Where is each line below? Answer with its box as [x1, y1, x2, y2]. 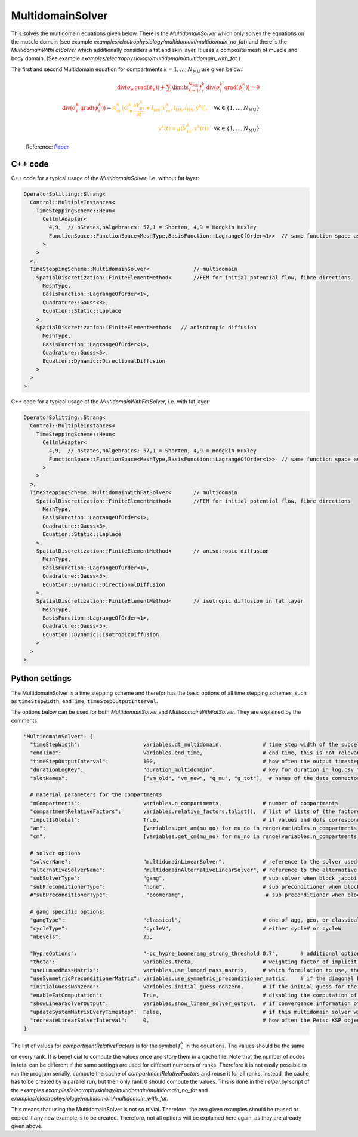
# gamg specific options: [30, 908, 106, 915]
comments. [11, 717, 39, 724]
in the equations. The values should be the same [185, 1042, 305, 1050]
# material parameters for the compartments [30, 791, 162, 798]
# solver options [30, 850, 81, 856]
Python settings [11, 673, 72, 683]
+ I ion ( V [145, 104, 166, 113]
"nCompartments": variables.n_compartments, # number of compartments [30, 800, 338, 806]
